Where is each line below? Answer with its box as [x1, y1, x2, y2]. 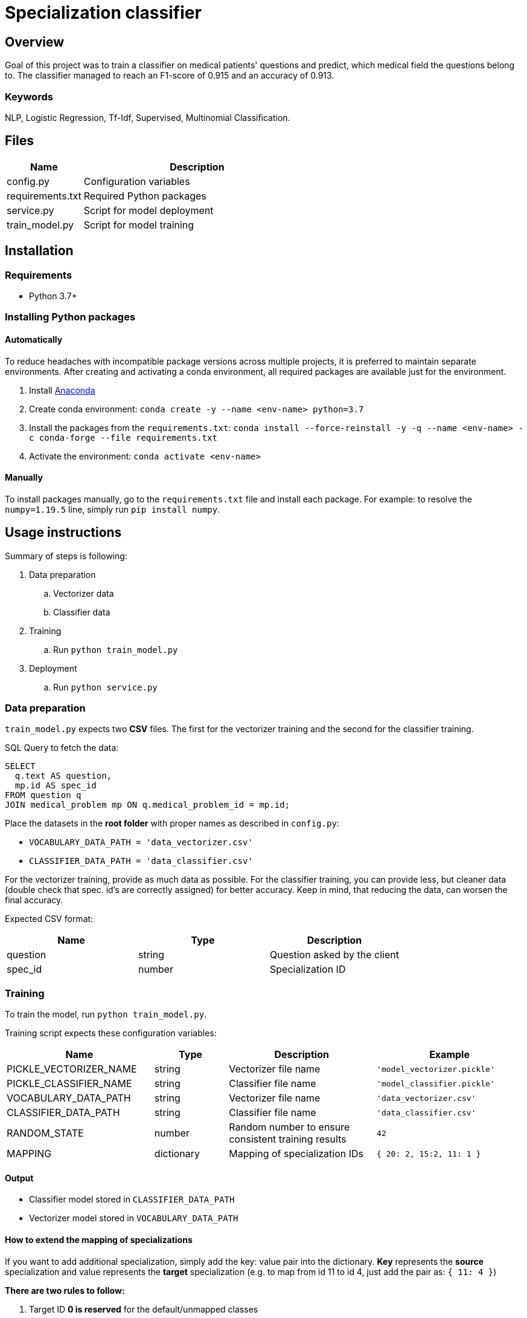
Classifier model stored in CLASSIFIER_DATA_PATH [29, 1194, 235, 1205]
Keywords [5, 90, 53, 103]
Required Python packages [83, 189, 206, 202]
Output [5, 1172, 34, 1183]
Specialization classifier [5, 2, 202, 23]
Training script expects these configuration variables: [5, 1028, 217, 1039]
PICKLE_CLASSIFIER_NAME [7, 1077, 132, 1090]
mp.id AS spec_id [14, 781, 97, 791]
